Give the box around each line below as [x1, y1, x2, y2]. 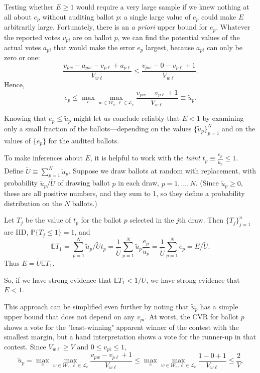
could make [201, 11, 236, 22]
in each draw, [118, 177, 159, 188]
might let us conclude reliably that [73, 113, 180, 123]
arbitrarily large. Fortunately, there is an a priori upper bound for [4, 22, 208, 32]
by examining [202, 113, 244, 123]
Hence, [4, 79, 25, 89]
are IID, [4, 227, 29, 237]
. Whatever [216, 22, 250, 32]
